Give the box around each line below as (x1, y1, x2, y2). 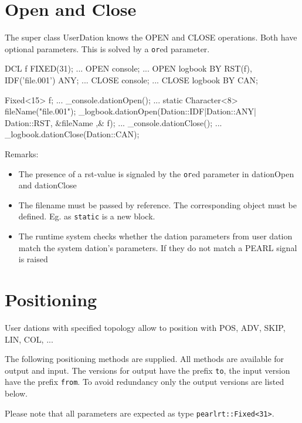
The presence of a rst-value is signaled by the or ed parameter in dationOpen (18, 167, 294, 180)
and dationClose (18, 179, 77, 191)
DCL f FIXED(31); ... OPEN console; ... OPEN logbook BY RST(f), (5, 62, 252, 75)
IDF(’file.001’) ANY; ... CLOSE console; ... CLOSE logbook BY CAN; (5, 73, 258, 86)
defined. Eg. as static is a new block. (18, 210, 155, 222)
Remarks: (5, 147, 39, 160)
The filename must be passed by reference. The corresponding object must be (18, 198, 297, 211)
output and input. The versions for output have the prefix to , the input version (5, 364, 290, 376)
